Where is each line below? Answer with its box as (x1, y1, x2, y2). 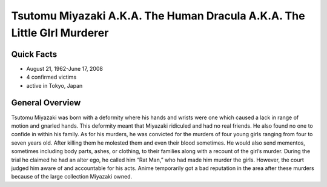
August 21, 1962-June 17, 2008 (26, 65, 103, 72)
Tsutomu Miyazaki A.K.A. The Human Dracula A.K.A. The (11, 9, 305, 22)
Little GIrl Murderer (11, 26, 109, 39)
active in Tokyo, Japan (26, 82, 83, 89)
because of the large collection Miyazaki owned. (11, 173, 133, 180)
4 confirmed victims (26, 73, 77, 81)
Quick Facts (11, 49, 58, 59)
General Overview (11, 97, 81, 108)
